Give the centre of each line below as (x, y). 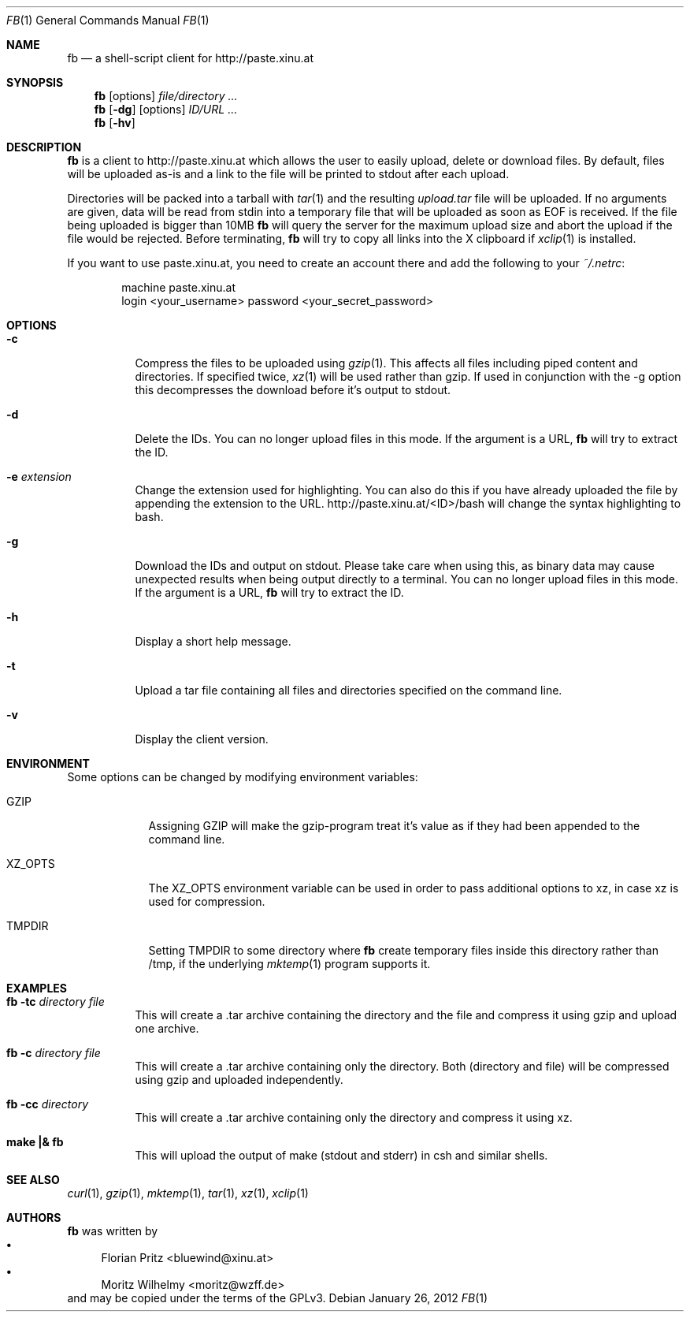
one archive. (167, 1028)
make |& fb (35, 1142)
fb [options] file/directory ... (166, 96)
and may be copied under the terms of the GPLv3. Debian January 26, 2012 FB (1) (278, 1298)
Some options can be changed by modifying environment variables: (243, 777)
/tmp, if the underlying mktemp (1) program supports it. (289, 964)
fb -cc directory (47, 1104)
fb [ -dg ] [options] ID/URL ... (166, 109)
